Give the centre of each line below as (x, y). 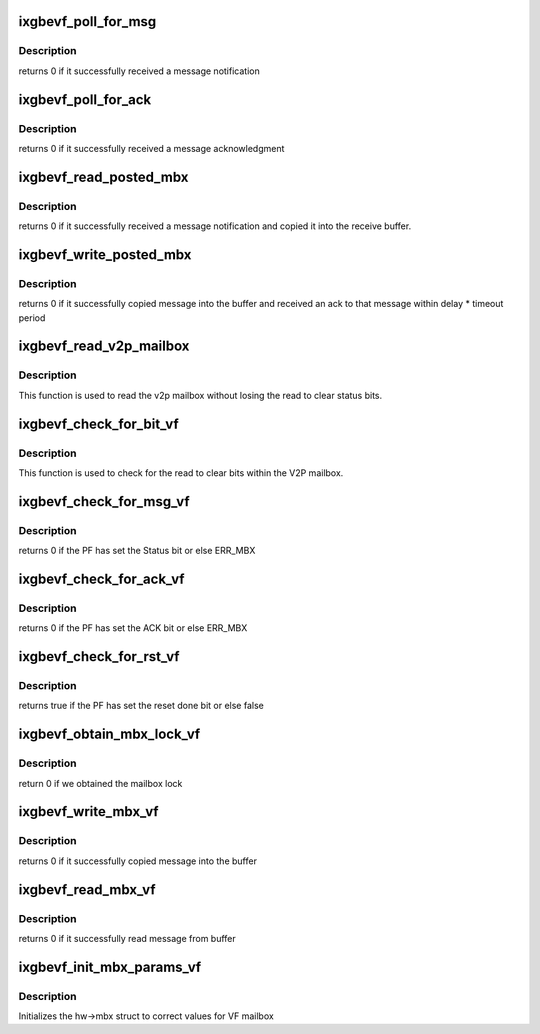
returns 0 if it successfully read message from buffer (127, 938)
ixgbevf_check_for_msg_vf (104, 501)
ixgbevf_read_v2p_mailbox (104, 346)
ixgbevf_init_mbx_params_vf (110, 966)
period (32, 317)
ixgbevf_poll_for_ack (85, 99)
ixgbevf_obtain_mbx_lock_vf (109, 734)
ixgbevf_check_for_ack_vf (101, 578)
